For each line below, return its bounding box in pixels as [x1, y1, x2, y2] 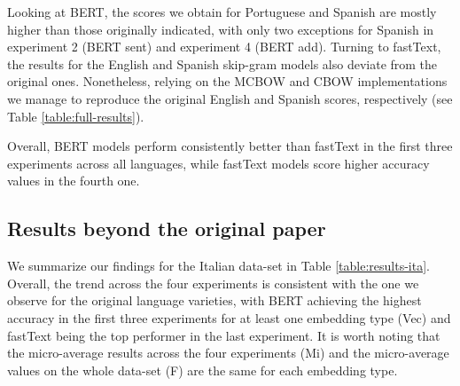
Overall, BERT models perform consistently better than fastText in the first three [7, 137, 453, 155]
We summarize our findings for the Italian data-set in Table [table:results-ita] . [7, 256, 430, 275]
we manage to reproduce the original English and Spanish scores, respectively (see [7, 89, 453, 107]
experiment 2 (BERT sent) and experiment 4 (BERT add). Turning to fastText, [7, 37, 441, 56]
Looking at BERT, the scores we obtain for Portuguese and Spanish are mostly [7, 3, 437, 20]
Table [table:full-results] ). [7, 106, 144, 125]
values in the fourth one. [7, 171, 140, 190]
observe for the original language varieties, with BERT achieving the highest [7, 291, 422, 310]
